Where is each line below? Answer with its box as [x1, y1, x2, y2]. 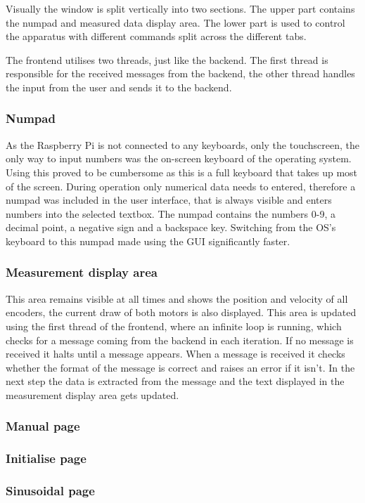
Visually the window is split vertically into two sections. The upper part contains [6, 1, 355, 15]
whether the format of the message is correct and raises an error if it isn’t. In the [6, 360, 355, 374]
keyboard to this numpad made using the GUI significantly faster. [6, 233, 290, 248]
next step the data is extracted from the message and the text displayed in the [6, 374, 345, 388]
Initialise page [6, 450, 87, 467]
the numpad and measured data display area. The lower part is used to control [6, 15, 345, 30]
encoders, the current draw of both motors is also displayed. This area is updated [6, 305, 357, 320]
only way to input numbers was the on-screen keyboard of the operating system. [6, 151, 352, 166]
